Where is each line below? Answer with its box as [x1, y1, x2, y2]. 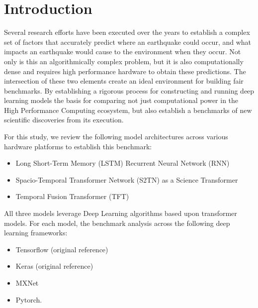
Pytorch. [15, 294, 42, 305]
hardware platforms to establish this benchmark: [4, 141, 152, 151]
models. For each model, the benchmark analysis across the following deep [4, 217, 230, 228]
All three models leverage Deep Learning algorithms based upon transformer [4, 208, 237, 218]
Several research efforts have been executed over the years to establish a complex [4, 27, 250, 37]
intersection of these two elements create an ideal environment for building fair [4, 76, 244, 86]
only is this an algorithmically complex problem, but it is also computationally [4, 56, 244, 66]
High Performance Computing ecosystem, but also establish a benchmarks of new [4, 104, 252, 115]
